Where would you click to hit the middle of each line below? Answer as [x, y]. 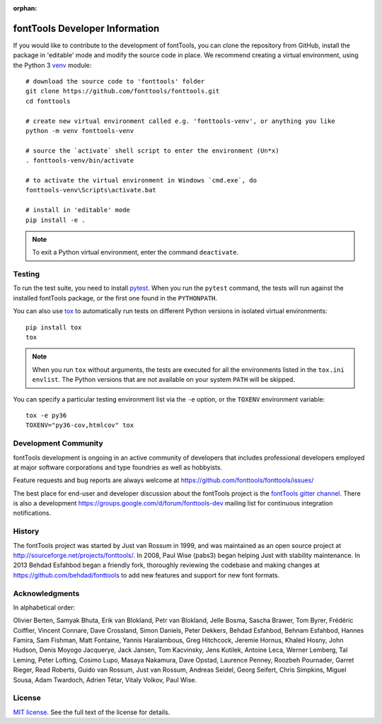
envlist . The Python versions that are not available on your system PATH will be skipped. [163, 380]
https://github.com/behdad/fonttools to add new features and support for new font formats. [146, 575]
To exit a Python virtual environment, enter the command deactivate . [135, 252]
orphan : [25, 8]
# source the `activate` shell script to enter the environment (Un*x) [152, 151]
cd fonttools [48, 101]
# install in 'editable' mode [78, 210]
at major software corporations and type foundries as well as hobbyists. [118, 467]
